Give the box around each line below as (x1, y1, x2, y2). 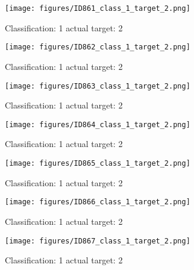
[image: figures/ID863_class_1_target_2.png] (5, 81, 190, 90)
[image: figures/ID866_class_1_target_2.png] (5, 198, 190, 207)
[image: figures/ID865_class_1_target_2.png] (5, 159, 190, 168)
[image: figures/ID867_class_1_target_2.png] (5, 236, 190, 245)
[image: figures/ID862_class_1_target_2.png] (5, 43, 190, 52)
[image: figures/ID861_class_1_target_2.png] (5, 4, 190, 13)
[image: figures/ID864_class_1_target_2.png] (5, 120, 190, 129)
